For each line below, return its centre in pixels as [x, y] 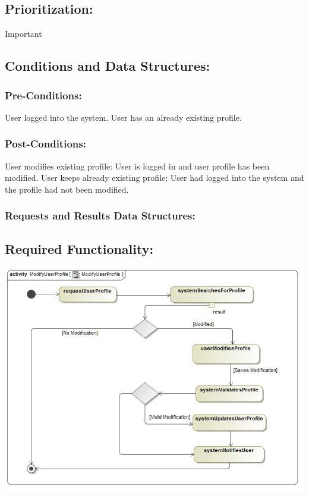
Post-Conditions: [45, 144]
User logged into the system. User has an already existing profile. [123, 117]
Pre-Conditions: [43, 95]
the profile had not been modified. [67, 189]
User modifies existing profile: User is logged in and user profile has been [137, 166]
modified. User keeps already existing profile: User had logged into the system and [154, 178]
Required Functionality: [79, 248]
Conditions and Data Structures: [108, 66]
